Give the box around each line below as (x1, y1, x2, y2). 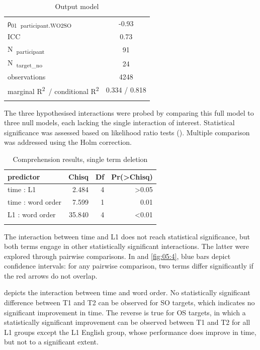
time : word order (8, 197, 62, 207)
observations (8, 71, 46, 81)
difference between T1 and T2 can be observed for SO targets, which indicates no (4, 297, 255, 308)
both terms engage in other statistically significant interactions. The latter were (4, 241, 249, 251)
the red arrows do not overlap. (4, 270, 98, 281)
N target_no (8, 57, 43, 69)
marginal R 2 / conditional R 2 (8, 84, 99, 96)
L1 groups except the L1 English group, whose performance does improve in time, (4, 326, 256, 337)
